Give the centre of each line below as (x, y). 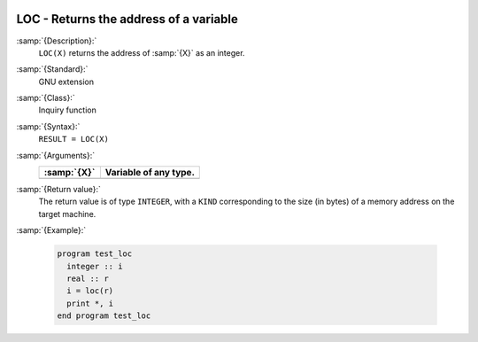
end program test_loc (104, 316)
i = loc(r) (90, 291)
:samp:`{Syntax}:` (48, 126)
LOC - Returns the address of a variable (127, 19)
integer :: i (95, 266)
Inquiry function (67, 110)
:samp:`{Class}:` (46, 98)
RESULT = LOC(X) (74, 139)
